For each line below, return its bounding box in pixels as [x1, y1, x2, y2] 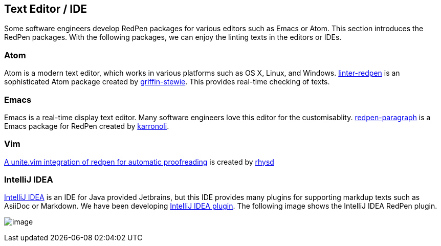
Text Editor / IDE [4, 3, 87, 15]
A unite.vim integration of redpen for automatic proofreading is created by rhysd [4, 157, 274, 166]
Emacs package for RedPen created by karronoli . [4, 121, 169, 130]
